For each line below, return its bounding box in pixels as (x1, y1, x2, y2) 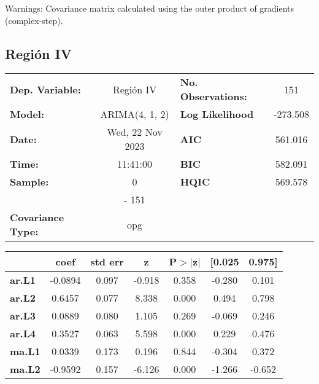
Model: (10, 107, 45, 122)
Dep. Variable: (10, 82, 81, 96)
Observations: (180, 89, 247, 104)
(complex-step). (5, 14, 63, 26)
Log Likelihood (180, 107, 254, 122)
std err (90, 254, 124, 269)
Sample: (10, 174, 49, 189)
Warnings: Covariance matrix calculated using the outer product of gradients (5, 2, 294, 14)
